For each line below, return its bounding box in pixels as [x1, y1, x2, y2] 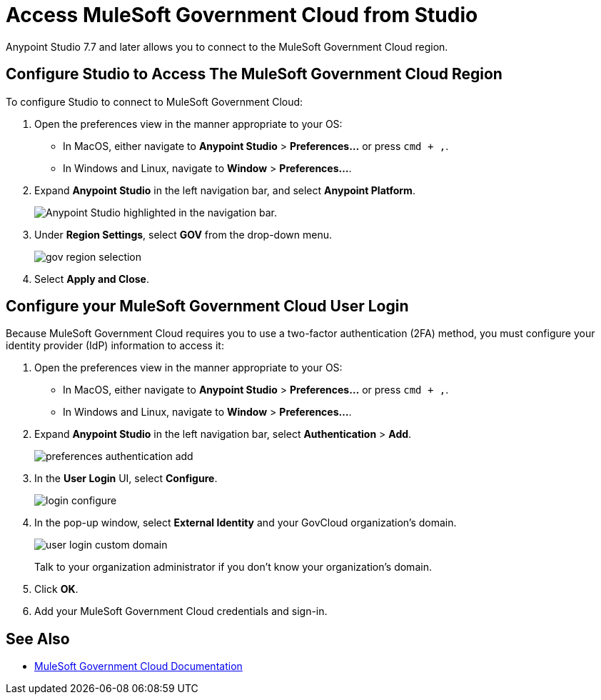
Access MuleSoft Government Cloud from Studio [6, 3, 478, 27]
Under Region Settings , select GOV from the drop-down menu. [34, 228, 332, 241]
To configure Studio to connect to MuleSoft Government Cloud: [6, 95, 303, 108]
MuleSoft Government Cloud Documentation [34, 660, 243, 673]
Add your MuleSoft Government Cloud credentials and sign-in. [34, 605, 328, 618]
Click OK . [34, 583, 79, 596]
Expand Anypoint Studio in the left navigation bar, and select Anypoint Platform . [34, 184, 415, 196]
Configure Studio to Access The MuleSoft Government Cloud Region [6, 65, 502, 84]
